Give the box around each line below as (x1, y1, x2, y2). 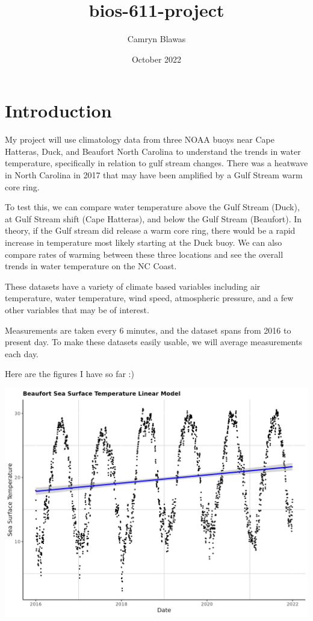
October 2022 (131, 52, 182, 65)
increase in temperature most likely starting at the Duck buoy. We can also (5, 236, 282, 248)
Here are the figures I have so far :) (5, 367, 134, 380)
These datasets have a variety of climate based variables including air (5, 279, 261, 292)
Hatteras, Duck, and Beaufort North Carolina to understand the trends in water (5, 145, 301, 157)
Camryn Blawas (127, 33, 186, 45)
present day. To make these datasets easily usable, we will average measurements (5, 335, 303, 348)
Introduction (5, 98, 112, 123)
